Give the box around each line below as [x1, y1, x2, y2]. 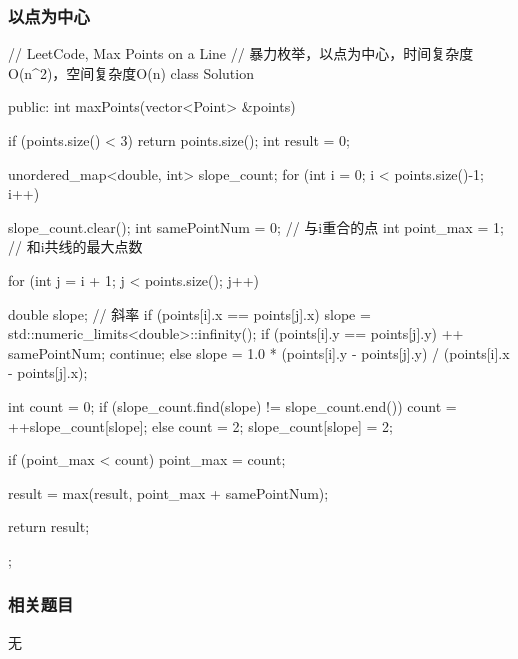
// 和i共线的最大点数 [8, 236, 143, 257]
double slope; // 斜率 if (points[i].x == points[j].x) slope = [8, 303, 371, 324]
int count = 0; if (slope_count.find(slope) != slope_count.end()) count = [8, 395, 457, 416]
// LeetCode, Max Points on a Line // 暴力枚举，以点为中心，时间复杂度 [8, 43, 474, 64]
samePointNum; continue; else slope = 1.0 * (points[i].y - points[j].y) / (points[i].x [8, 342, 510, 363]
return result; [8, 516, 90, 537]
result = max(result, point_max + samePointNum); [8, 482, 329, 503]
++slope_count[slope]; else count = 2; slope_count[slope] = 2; [8, 415, 393, 436]
